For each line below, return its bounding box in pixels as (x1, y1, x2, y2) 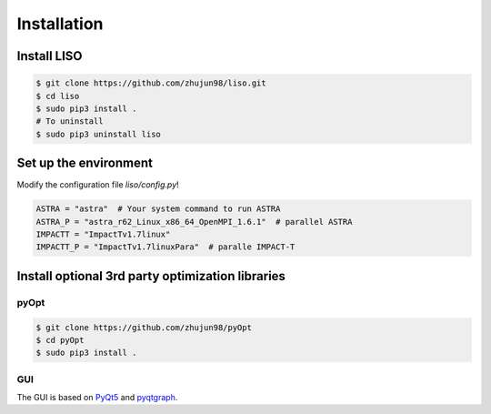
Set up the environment (16, 156, 154, 171)
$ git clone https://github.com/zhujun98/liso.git (35, 78, 267, 88)
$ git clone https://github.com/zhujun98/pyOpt (35, 322, 252, 332)
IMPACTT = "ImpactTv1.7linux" (35, 228, 171, 239)
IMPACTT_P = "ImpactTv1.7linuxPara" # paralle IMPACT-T (35, 242, 296, 252)
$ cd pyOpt (35, 335, 85, 345)
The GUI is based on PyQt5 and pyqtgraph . (16, 392, 178, 403)
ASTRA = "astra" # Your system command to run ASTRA (35, 204, 281, 214)
